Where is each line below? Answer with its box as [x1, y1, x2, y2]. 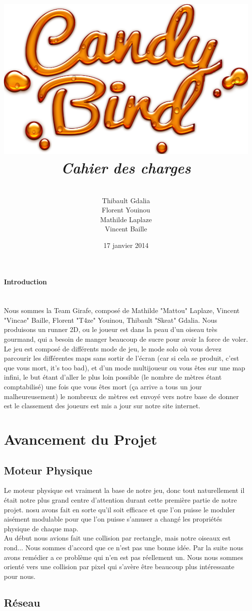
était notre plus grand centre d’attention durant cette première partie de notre [4, 494, 237, 505]
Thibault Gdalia [102, 195, 150, 205]
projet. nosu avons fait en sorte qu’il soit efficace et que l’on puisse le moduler [4, 504, 235, 514]
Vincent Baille [105, 224, 147, 234]
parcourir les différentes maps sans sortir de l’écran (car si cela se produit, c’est [4, 353, 239, 363]
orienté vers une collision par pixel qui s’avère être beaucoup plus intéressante [4, 561, 235, 572]
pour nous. [4, 571, 36, 581]
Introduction [4, 277, 47, 287]
